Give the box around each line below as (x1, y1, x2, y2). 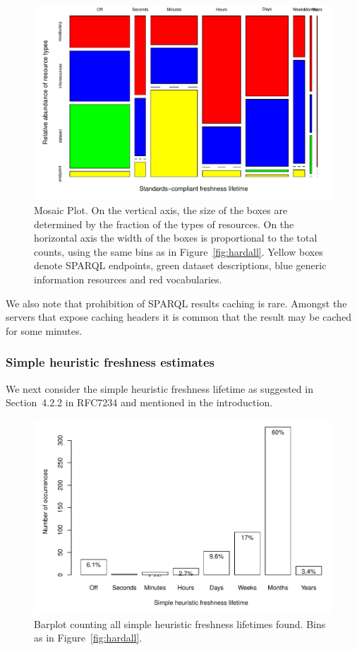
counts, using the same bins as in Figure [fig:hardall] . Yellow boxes (34, 244, 323, 259)
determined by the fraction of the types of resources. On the (34, 216, 294, 231)
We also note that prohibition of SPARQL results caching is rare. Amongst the (6, 295, 347, 310)
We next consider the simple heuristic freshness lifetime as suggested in (6, 381, 313, 396)
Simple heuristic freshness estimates (6, 353, 214, 371)
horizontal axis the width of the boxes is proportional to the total (34, 230, 317, 245)
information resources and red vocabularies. (34, 271, 222, 286)
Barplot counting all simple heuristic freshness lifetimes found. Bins (34, 616, 326, 631)
